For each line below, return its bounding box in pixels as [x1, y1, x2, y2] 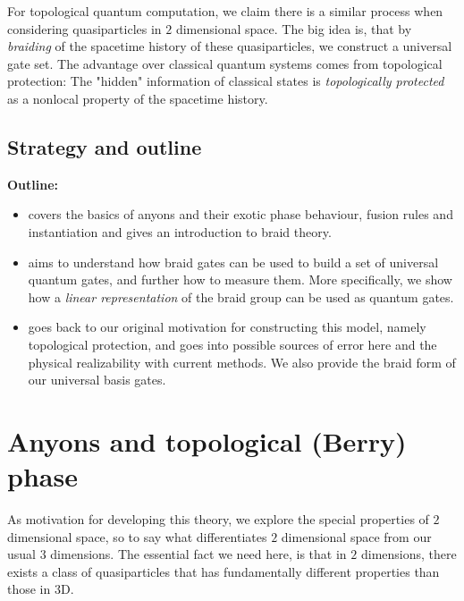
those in [7, 580, 51, 598]
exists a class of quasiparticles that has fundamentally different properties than [7, 562, 440, 580]
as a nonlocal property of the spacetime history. [7, 89, 268, 107]
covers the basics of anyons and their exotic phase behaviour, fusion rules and [28, 205, 453, 224]
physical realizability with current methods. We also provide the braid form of [28, 352, 456, 371]
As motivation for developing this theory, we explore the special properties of [7, 510, 429, 529]
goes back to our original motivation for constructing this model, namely [28, 317, 426, 336]
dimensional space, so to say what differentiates [7, 527, 267, 546]
